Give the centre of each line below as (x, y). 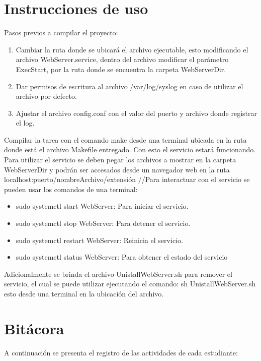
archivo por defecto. (46, 96)
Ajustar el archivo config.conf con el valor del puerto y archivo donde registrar (137, 113)
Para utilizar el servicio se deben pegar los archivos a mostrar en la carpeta (120, 160)
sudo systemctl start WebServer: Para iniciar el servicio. (102, 206)
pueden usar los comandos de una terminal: (71, 189)
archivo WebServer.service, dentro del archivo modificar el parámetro (122, 59)
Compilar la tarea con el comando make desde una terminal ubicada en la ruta (125, 139)
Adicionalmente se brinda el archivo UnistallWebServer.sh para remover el (118, 274)
